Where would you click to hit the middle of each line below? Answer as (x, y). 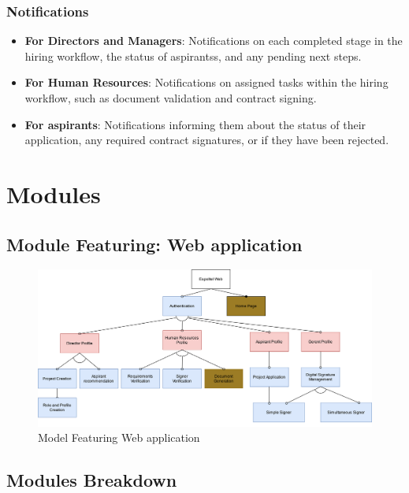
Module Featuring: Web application (154, 244)
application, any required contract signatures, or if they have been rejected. (207, 140)
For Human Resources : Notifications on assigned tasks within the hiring (206, 82)
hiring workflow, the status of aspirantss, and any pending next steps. (193, 56)
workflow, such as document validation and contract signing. (171, 98)
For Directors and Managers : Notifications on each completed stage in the (214, 41)
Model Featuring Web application (119, 437)
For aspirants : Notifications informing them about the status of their (195, 124)
